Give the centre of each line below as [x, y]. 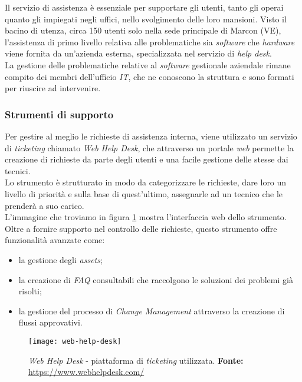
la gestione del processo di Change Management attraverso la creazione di [152, 310]
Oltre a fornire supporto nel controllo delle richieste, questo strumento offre [141, 228]
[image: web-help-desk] [75, 341]
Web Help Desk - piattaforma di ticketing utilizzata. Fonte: [136, 360]
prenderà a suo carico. [45, 205]
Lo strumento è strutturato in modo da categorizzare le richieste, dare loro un [146, 182]
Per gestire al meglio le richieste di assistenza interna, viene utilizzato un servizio [151, 136]
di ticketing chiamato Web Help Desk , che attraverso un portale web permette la [149, 147]
